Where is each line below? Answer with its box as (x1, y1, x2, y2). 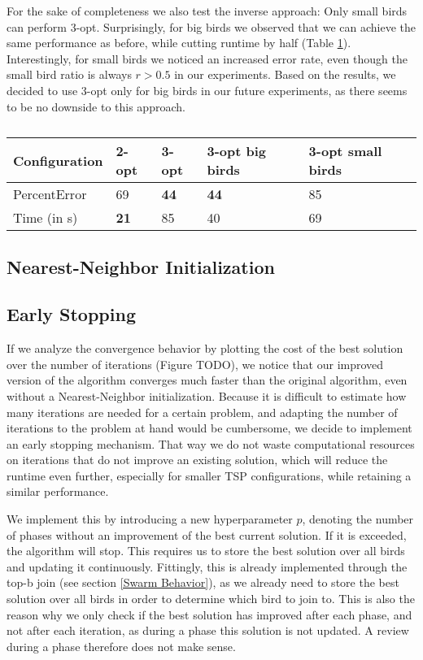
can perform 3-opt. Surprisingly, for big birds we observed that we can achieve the (7, 18, 416, 35)
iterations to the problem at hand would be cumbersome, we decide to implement (7, 419, 412, 436)
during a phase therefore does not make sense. (7, 637, 236, 654)
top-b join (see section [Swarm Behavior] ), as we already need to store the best (7, 574, 399, 591)
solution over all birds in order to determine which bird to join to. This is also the (7, 590, 415, 607)
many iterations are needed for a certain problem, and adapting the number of (7, 403, 398, 420)
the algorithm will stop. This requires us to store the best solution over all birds (7, 542, 405, 559)
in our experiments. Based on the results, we (174, 66, 396, 83)
